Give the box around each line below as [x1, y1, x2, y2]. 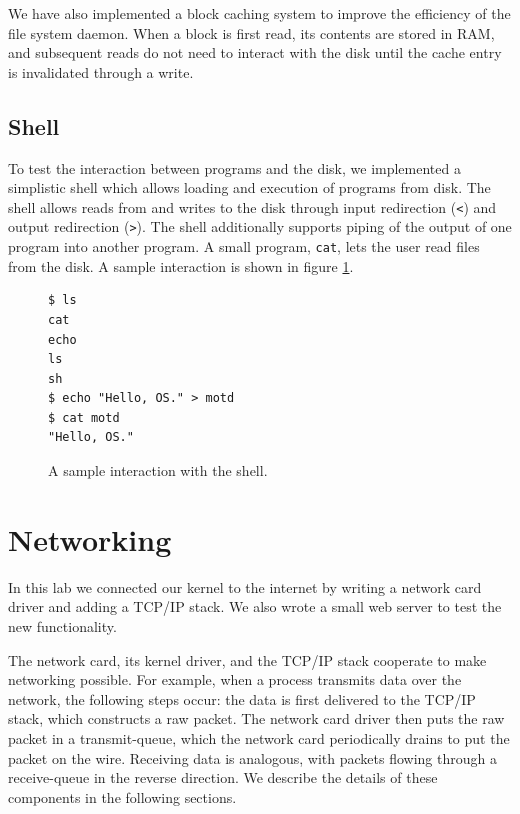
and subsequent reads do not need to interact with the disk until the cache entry [8, 42, 502, 63]
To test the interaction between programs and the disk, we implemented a [8, 157, 461, 178]
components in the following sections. [8, 786, 237, 807]
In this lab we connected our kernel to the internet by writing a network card [8, 576, 482, 597]
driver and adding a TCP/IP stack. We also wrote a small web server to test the [8, 596, 502, 617]
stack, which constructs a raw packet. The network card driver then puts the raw [8, 708, 505, 729]
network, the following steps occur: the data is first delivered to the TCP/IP [8, 688, 476, 709]
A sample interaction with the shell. [48, 460, 268, 481]
